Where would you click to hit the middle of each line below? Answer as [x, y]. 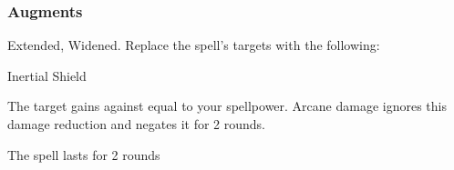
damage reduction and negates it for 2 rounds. [137, 124]
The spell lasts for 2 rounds [84, 154]
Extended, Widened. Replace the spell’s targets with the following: [194, 45]
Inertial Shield [47, 75]
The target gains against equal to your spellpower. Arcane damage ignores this [227, 106]
